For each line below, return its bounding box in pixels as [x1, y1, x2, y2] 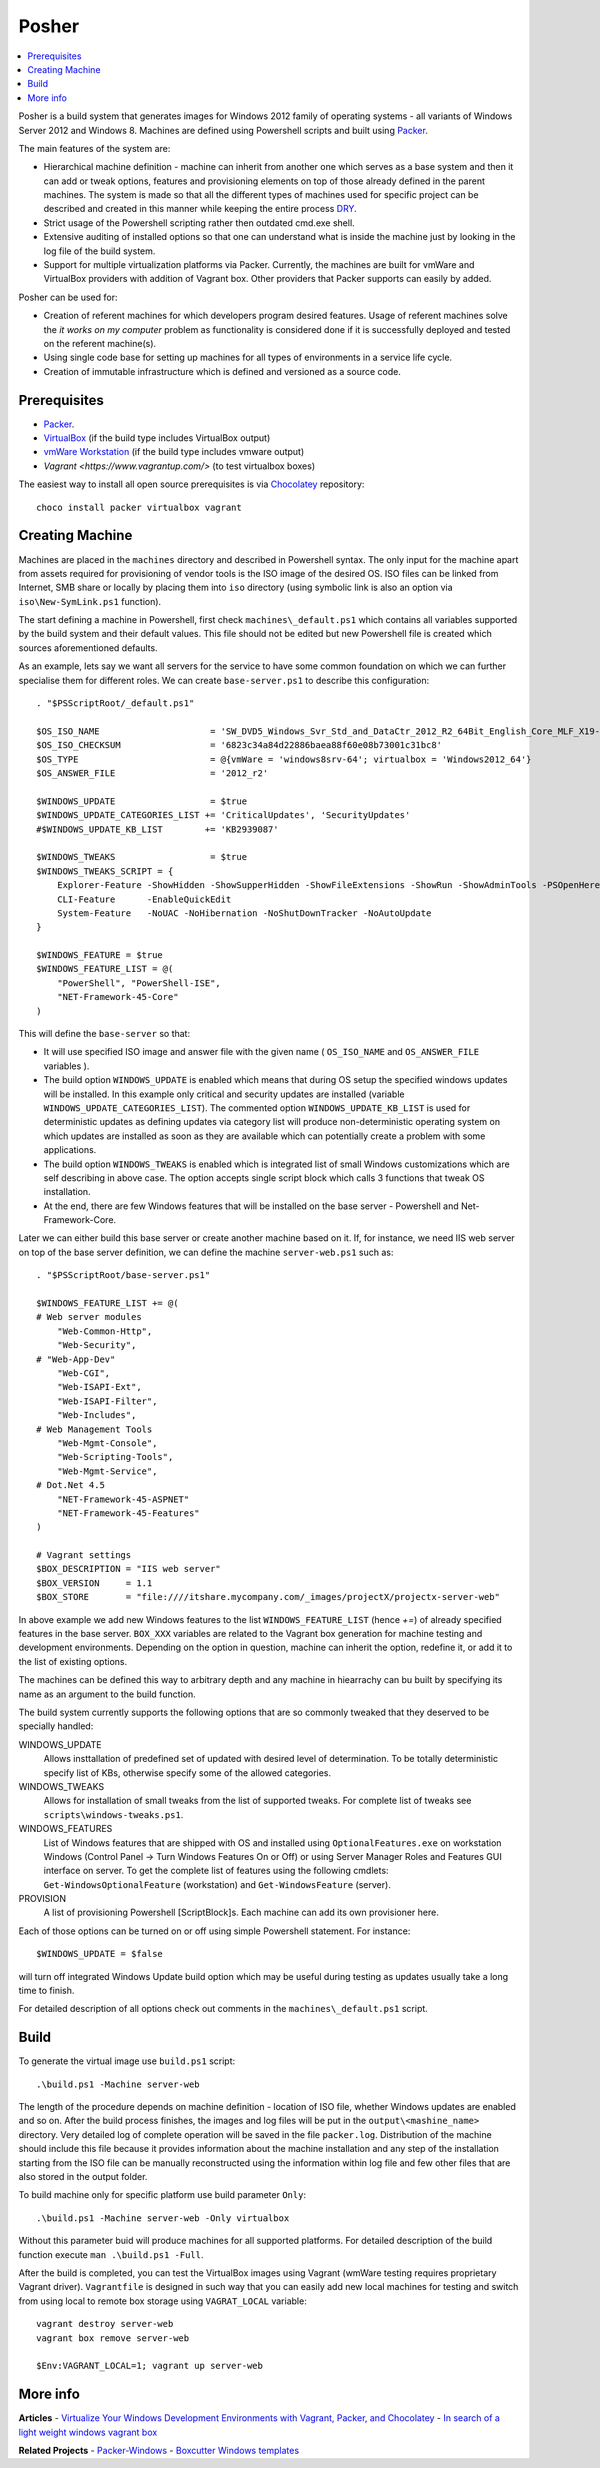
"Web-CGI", [56, 1368, 111, 1379]
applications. [43, 1144, 97, 1156]
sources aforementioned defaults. [18, 641, 159, 654]
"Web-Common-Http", [56, 1325, 153, 1337]
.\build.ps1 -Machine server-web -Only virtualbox [36, 2212, 290, 2224]
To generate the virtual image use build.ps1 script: [18, 2055, 236, 2067]
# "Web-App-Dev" [36, 1353, 116, 1365]
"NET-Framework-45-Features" [56, 1507, 200, 1519]
